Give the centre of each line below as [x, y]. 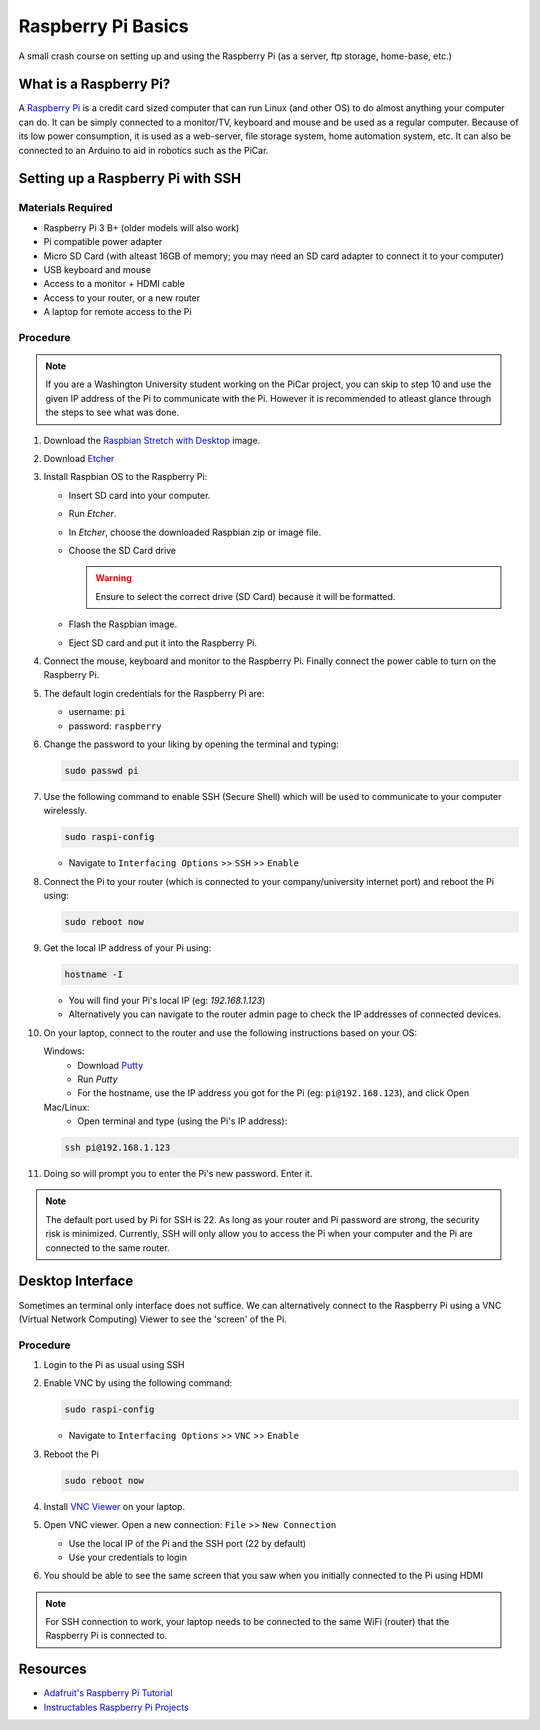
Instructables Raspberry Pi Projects [116, 1707]
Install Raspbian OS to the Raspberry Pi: [125, 477]
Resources [52, 1669]
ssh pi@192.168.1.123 [117, 1148]
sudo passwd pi [101, 770]
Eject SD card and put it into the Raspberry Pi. [163, 642]
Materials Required [65, 208]
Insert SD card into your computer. [139, 495]
